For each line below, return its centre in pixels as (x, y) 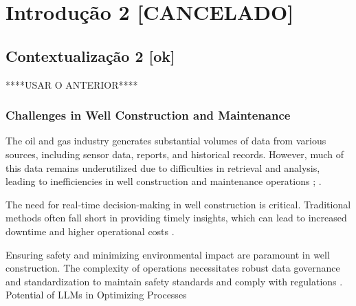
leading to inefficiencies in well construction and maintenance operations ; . (164, 181)
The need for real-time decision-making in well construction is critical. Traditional (178, 204)
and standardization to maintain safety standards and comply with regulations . (174, 281)
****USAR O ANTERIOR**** (72, 84)
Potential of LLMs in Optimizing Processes (96, 295)
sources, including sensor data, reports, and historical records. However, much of (175, 154)
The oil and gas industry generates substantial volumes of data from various (166, 141)
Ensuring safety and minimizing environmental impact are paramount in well (168, 254)
